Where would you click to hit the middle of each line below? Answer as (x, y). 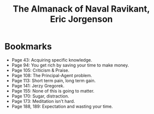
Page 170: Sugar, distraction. (40, 96)
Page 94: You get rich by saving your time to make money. (70, 65)
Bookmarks (28, 47)
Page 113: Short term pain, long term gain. (54, 81)
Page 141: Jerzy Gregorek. (38, 85)
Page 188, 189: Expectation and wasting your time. (62, 106)
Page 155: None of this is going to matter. (53, 91)
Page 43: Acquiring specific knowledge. (52, 60)
